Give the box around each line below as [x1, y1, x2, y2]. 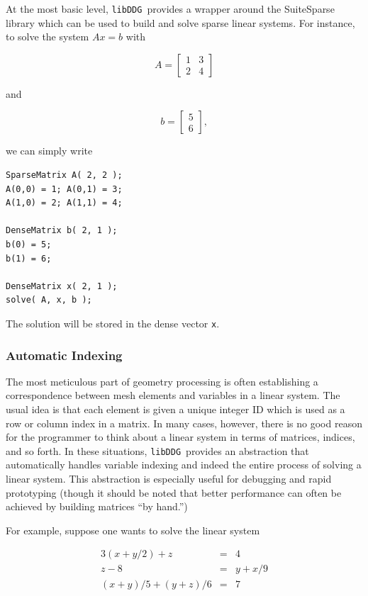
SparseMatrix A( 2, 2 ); [6, 170, 123, 181]
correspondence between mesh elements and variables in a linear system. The [6, 388, 340, 403]
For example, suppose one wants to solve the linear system [6, 522, 260, 537]
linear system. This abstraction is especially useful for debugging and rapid [6, 471, 332, 486]
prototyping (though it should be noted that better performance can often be [6, 485, 342, 500]
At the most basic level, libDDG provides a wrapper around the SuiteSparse [6, 1, 335, 16]
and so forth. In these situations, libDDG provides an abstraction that [6, 443, 309, 458]
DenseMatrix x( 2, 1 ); [6, 281, 118, 291]
